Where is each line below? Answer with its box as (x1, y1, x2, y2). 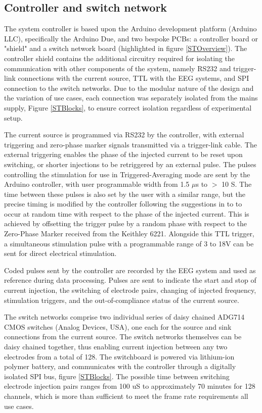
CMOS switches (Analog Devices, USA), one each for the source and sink (4, 321, 232, 332)
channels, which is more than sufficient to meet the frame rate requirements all (4, 390, 248, 401)
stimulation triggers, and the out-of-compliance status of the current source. (4, 294, 239, 305)
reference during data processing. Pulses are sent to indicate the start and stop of (4, 275, 256, 285)
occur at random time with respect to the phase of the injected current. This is (4, 208, 249, 219)
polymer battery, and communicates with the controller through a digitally (4, 361, 236, 372)
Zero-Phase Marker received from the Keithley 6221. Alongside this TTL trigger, (4, 228, 254, 239)
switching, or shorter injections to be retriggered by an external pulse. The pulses (4, 159, 256, 169)
